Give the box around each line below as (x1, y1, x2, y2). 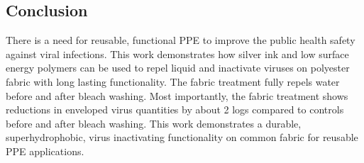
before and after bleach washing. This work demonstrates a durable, (6, 116, 302, 130)
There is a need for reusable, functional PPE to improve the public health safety (6, 33, 355, 47)
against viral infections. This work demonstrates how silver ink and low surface (6, 46, 349, 61)
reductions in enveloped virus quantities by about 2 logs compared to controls (6, 102, 344, 117)
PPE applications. (6, 143, 84, 158)
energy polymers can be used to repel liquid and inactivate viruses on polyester (6, 60, 350, 75)
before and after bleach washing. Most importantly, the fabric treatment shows (6, 88, 348, 103)
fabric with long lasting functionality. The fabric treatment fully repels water (6, 74, 340, 89)
